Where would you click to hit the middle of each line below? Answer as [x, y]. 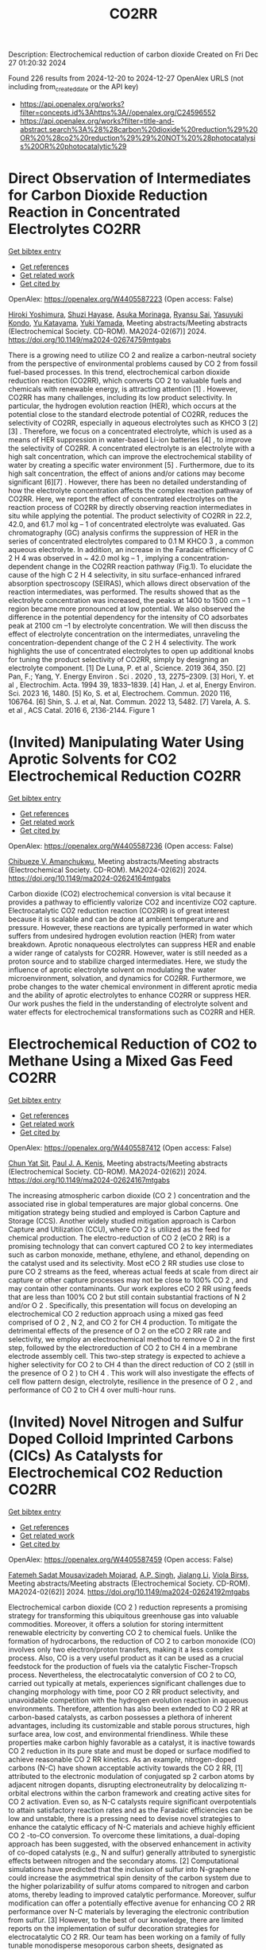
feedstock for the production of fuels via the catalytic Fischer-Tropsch [123, 1666]
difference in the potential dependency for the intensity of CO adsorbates [128, 617]
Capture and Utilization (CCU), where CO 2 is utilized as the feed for [120, 1229]
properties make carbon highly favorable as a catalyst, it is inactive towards [132, 1742]
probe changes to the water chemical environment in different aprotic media [133, 987]
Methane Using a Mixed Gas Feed [121, 1061]
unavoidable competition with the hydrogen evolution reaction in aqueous [128, 1700]
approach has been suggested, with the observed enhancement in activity [130, 1843]
